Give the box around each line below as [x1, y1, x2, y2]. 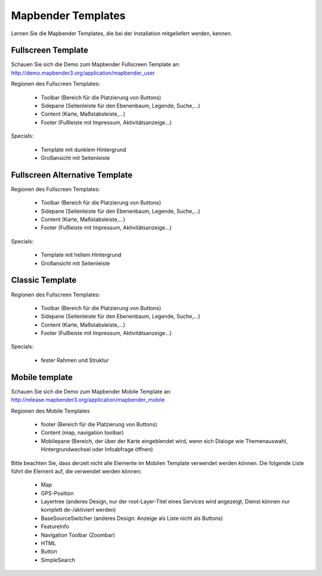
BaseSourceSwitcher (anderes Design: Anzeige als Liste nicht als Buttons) [41, 515, 223, 522]
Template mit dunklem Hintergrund [41, 146, 126, 153]
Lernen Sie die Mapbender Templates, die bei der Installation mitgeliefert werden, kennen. [11, 30, 233, 37]
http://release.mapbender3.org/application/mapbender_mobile [11, 397, 165, 404]
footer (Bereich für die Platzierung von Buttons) [41, 420, 157, 428]
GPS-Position [41, 490, 74, 497]
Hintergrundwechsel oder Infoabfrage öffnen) [41, 446, 153, 453]
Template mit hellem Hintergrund [41, 251, 122, 259]
